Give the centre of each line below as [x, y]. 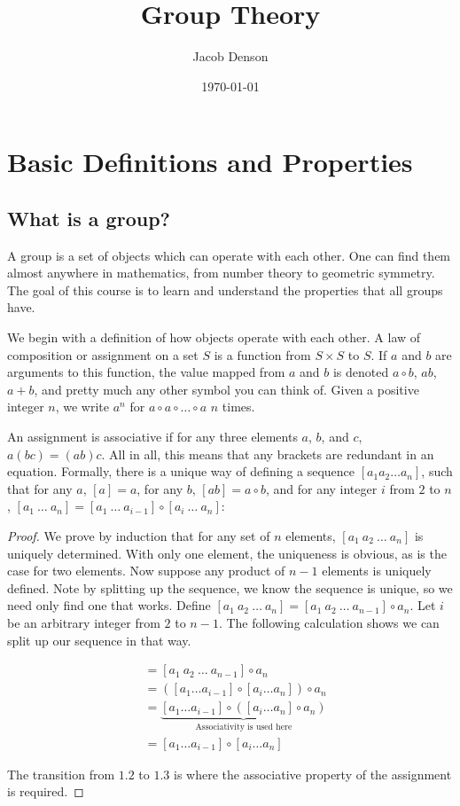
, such [437, 471]
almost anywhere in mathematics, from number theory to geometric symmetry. [221, 273]
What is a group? [89, 218]
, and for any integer [321, 488]
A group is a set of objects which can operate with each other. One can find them [229, 255]
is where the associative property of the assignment [313, 774]
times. [238, 407]
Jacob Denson [230, 56]
